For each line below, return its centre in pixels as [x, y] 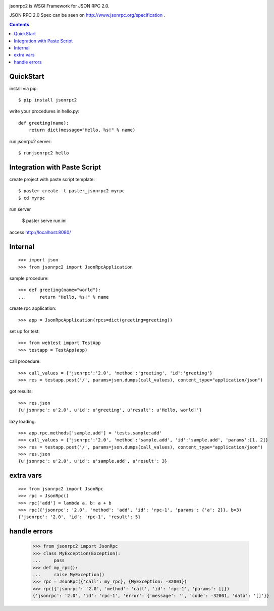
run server [20, 209]
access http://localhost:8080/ [40, 232]
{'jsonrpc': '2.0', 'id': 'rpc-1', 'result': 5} [79, 517]
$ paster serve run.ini [44, 221]
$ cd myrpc [32, 198]
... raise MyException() [69, 574]
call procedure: [25, 361]
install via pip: [23, 88]
